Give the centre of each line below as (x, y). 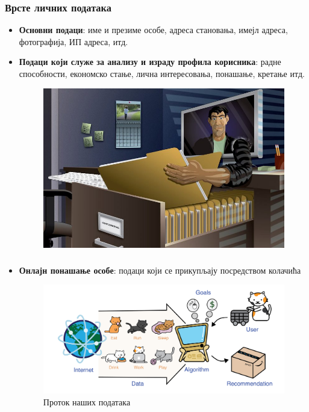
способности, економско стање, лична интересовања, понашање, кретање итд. (162, 73)
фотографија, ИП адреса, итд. (73, 41)
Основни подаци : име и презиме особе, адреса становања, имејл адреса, (153, 30)
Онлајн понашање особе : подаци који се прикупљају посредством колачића (160, 270)
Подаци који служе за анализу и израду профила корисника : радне (150, 62)
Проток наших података (87, 401)
